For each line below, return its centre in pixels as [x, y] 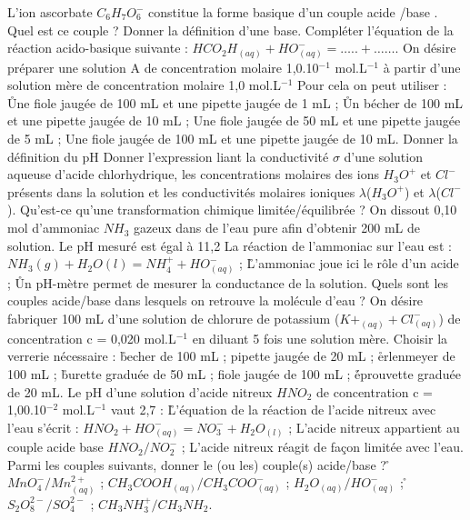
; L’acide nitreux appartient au [374, 427]
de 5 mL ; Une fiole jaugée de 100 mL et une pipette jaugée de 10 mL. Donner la [233, 139]
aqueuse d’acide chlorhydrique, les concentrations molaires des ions [193, 174]
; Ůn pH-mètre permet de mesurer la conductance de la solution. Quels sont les [228, 282]
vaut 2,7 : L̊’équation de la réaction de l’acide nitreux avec [273, 410]
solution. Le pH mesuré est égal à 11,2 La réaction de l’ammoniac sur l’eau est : [230, 245]
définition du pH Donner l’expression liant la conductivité [168, 156]
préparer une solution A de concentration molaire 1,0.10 [163, 67]
